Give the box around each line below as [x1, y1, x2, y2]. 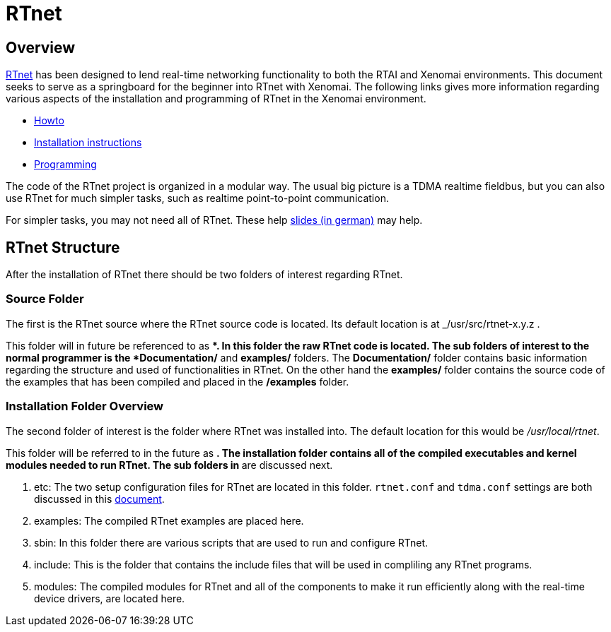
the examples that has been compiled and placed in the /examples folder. [6, 375, 349, 388]
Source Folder [6, 292, 84, 306]
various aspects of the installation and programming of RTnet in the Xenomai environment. [6, 93, 426, 105]
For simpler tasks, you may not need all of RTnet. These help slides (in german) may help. [6, 214, 423, 227]
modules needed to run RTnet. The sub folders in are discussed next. [6, 458, 333, 471]
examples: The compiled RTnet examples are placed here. [34, 514, 304, 527]
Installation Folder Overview [6, 399, 164, 414]
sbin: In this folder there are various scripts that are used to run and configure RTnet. [34, 536, 429, 549]
